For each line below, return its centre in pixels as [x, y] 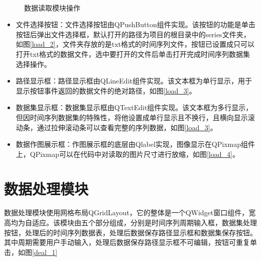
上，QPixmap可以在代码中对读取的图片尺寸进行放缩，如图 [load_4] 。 [127, 154]
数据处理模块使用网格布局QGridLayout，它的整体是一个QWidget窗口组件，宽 [130, 212]
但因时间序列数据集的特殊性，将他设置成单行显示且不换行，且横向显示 [132, 117]
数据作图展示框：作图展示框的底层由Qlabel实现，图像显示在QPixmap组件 [136, 144]
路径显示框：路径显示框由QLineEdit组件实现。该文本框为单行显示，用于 [134, 81]
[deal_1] [45, 252]
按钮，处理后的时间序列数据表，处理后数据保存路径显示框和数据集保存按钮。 [130, 232]
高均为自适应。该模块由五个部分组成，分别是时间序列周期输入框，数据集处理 [130, 223]
